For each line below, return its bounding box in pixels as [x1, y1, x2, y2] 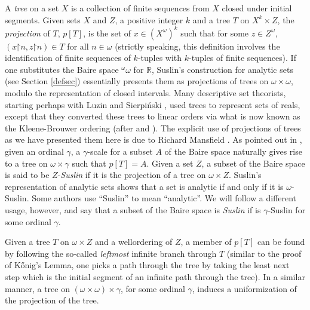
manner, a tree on [5, 282, 70, 294]
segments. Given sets [5, 13, 81, 26]
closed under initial [222, 2, 292, 14]
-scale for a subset [87, 145, 153, 158]
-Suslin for [268, 204, 306, 216]
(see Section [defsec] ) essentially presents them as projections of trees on [5, 75, 269, 87]
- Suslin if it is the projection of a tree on [57, 168, 206, 181]
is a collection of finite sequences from [71, 2, 210, 14]
